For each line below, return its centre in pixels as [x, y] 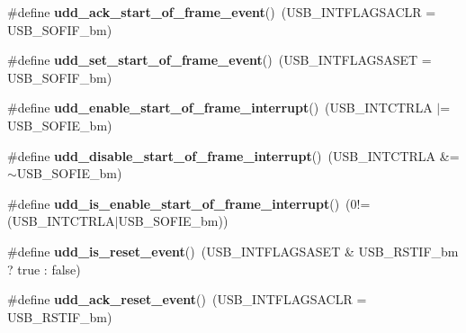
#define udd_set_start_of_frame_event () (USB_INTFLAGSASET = [220, 60]
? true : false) [44, 269]
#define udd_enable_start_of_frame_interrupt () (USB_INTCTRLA [220, 108]
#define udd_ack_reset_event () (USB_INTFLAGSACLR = [187, 299]
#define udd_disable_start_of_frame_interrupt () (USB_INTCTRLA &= [233, 155]
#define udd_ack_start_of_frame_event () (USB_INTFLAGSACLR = [222, 12]
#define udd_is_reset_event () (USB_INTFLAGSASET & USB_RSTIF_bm [233, 251]
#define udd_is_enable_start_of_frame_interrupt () [174, 203]
